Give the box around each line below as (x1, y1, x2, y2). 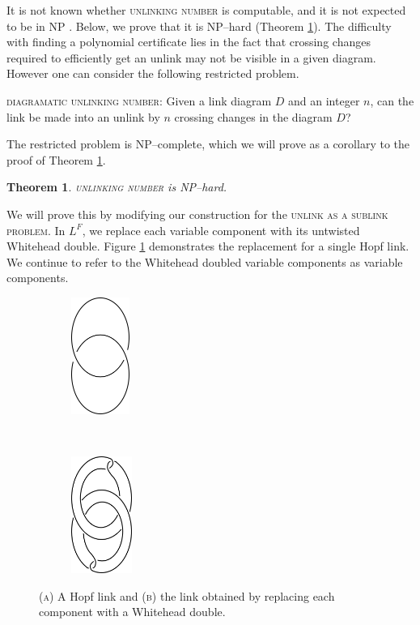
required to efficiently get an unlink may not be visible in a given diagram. (6, 49, 376, 66)
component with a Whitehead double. (39, 603, 226, 620)
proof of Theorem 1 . (6, 151, 106, 168)
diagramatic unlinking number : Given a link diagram (6, 92, 272, 109)
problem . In (6, 221, 66, 238)
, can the (370, 92, 414, 109)
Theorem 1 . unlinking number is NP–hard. (6, 178, 227, 195)
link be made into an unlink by (6, 108, 160, 125)
